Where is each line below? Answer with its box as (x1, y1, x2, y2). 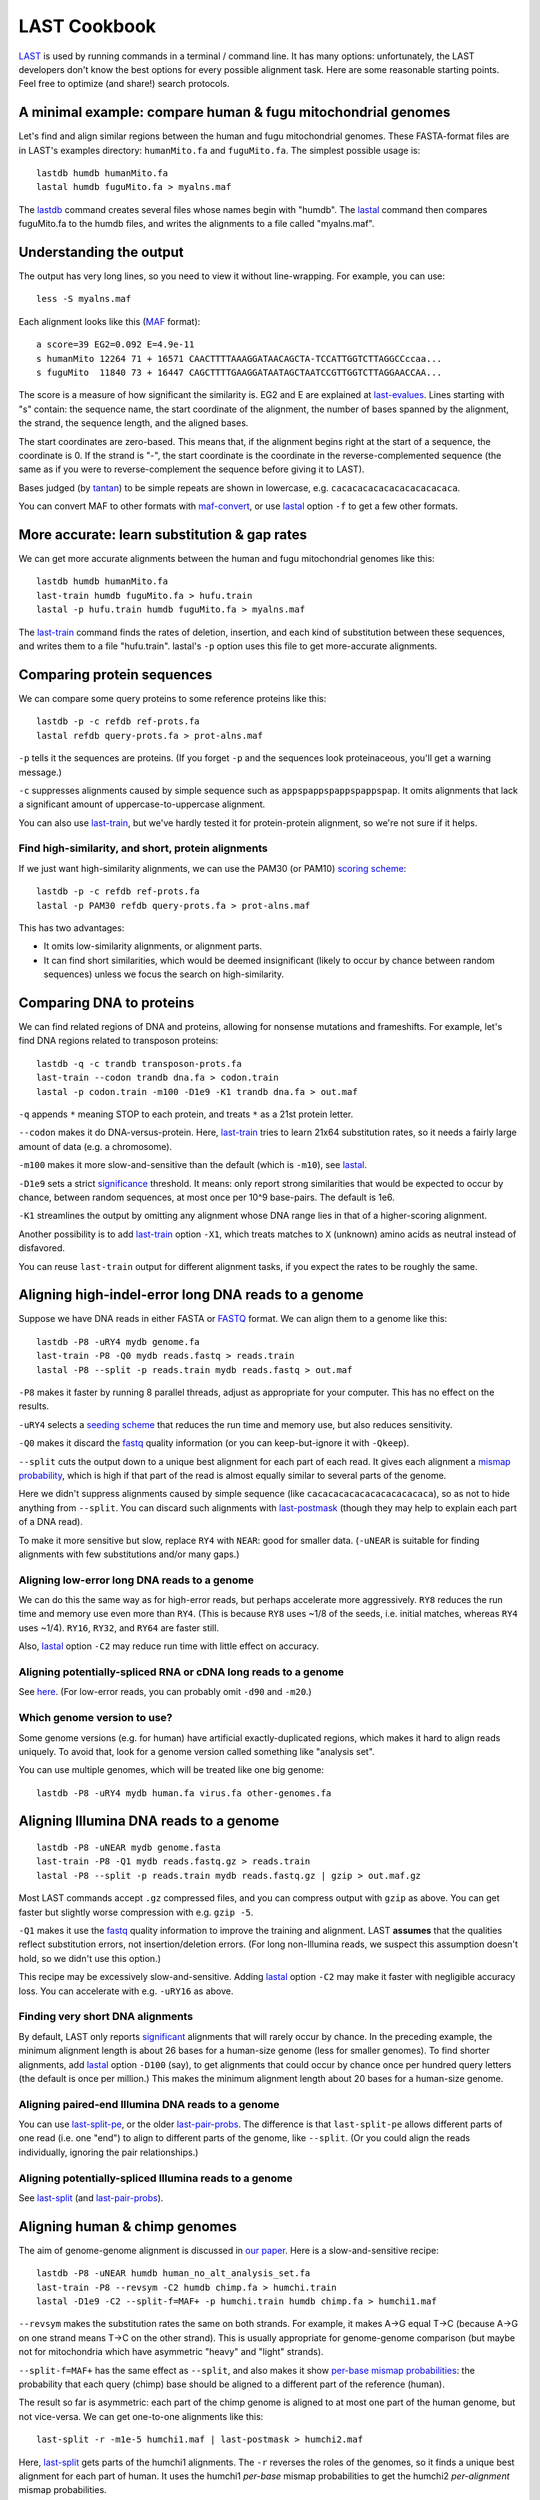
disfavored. (18, 1242, 65, 1254)
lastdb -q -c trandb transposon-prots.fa (36, 1058, 242, 1069)
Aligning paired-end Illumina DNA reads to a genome (18, 2097, 280, 2111)
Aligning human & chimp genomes (18, 2218, 237, 2235)
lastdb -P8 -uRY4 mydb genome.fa (36, 1336, 200, 1347)
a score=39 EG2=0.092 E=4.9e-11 (36, 339, 195, 350)
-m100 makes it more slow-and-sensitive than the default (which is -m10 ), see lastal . (18, 1159, 368, 1171)
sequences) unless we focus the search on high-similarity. (43, 968, 285, 980)
